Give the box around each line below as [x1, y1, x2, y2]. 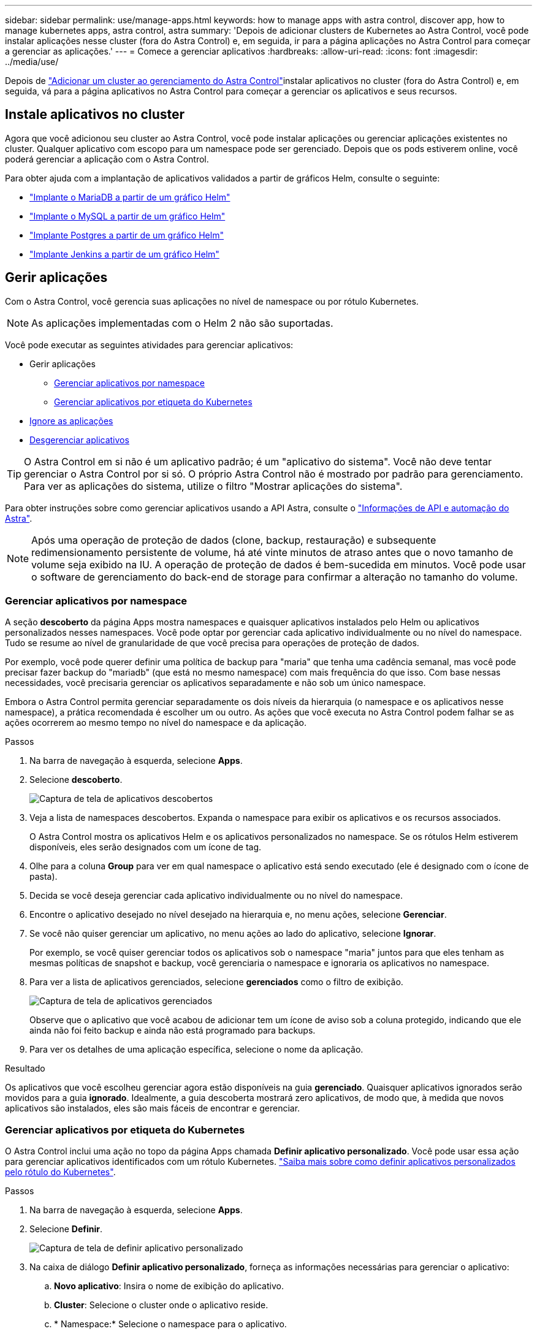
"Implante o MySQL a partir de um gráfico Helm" [29, 210, 226, 221]
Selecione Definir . [29, 1224, 103, 1235]
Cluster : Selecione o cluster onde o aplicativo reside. [54, 1300, 268, 1311]
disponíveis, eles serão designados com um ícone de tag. [29, 842, 262, 853]
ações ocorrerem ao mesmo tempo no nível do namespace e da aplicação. [5, 717, 307, 728]
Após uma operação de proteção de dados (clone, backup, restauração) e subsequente [31, 533, 436, 546]
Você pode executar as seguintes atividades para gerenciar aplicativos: [5, 339, 294, 350]
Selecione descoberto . [29, 774, 123, 785]
